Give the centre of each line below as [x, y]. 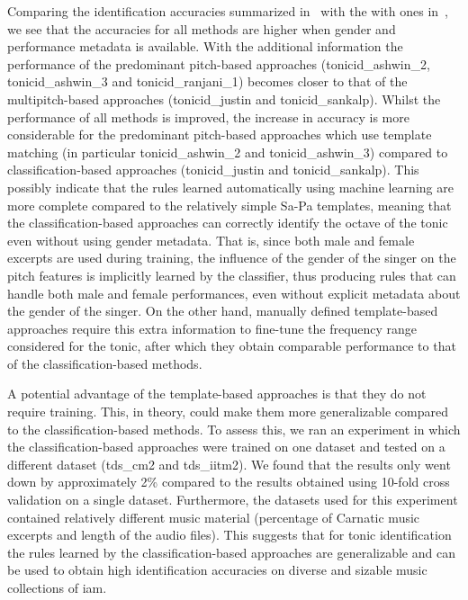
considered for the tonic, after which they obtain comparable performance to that [232, 346]
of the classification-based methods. [105, 363]
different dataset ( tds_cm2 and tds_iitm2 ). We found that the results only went [229, 464]
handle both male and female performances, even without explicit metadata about [234, 293]
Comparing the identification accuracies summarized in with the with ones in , [228, 11]
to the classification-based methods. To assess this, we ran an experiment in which [234, 429]
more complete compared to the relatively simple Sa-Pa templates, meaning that [229, 205]
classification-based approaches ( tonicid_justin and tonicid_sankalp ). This [213, 170]
